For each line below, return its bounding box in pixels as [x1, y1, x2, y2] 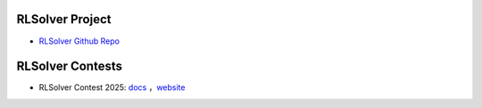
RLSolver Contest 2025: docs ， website [38, 82, 186, 93]
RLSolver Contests [16, 59, 122, 74]
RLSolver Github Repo [38, 36, 120, 46]
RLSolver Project [16, 12, 112, 27]
